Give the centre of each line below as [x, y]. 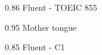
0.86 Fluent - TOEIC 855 [51, 7]
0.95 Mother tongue [41, 27]
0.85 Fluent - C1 [35, 47]
